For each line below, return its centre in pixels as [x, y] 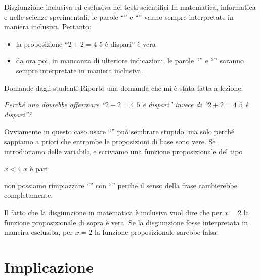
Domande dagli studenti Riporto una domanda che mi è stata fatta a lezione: [124, 87]
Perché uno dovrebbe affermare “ [55, 105]
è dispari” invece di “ [175, 105]
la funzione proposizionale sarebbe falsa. [157, 232]
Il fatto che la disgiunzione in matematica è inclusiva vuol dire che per [113, 212]
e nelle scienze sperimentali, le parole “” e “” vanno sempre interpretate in [119, 16]
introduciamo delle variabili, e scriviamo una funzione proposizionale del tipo [123, 151]
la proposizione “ [42, 43]
